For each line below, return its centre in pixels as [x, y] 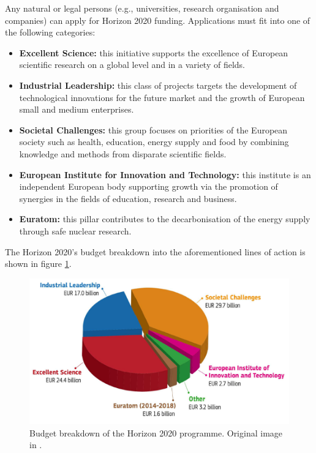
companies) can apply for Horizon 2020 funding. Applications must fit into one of [158, 20]
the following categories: [50, 32]
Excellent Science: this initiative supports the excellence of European [154, 52]
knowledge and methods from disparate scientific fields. [123, 153]
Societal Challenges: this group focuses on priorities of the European [153, 129]
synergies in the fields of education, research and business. [128, 198]
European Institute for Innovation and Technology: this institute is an [165, 174]
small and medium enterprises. [77, 109]
